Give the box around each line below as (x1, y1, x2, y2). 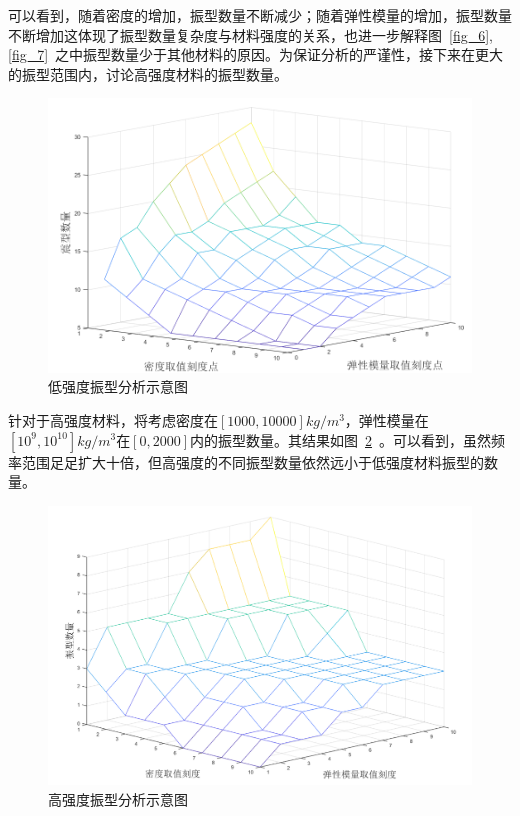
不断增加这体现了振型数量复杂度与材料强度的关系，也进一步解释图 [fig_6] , (8, 24, 493, 45)
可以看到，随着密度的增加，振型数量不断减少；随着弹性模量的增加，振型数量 (8, 5, 512, 25)
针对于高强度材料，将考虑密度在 (8, 409, 218, 430)
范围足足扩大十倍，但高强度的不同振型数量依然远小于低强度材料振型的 (21, 451, 484, 472)
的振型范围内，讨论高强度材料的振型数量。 (8, 63, 288, 84)
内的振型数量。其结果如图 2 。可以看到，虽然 (190, 429, 492, 450)
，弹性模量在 (344, 409, 429, 430)
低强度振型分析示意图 (48, 376, 188, 397)
